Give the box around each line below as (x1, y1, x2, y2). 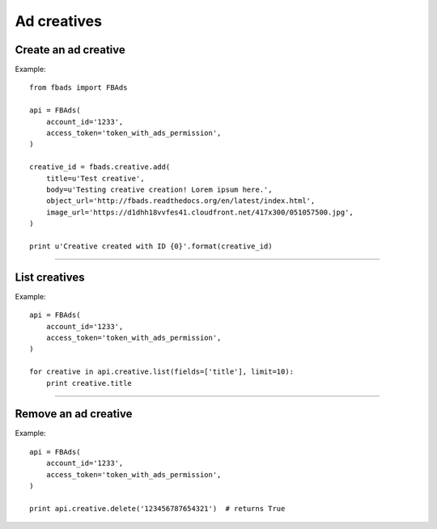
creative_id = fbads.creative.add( (29, 163, 171, 171)
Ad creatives (15, 12, 103, 30)
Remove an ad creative (15, 407, 133, 421)
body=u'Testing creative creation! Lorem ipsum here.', (45, 184, 273, 194)
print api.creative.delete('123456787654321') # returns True (29, 504, 286, 513)
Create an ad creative (15, 43, 125, 57)
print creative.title (45, 379, 133, 387)
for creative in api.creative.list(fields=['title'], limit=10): (29, 367, 295, 376)
